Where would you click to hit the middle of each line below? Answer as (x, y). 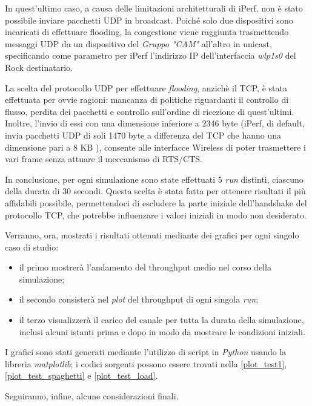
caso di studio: (32, 247)
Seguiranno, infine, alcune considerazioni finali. (92, 396)
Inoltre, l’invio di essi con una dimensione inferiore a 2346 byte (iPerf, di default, (155, 123)
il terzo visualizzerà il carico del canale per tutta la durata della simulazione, (161, 320)
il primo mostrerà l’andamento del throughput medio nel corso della (145, 267)
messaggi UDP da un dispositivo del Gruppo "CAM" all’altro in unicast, (138, 43)
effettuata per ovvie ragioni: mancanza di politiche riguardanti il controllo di (147, 100)
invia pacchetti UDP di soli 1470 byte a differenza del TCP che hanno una (143, 135)
